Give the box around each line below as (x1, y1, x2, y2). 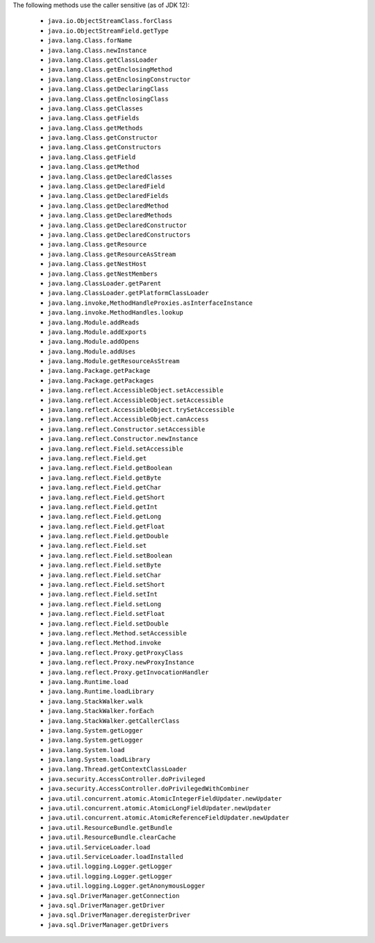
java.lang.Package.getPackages (47, 376, 154, 385)
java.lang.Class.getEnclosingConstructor (47, 75, 191, 83)
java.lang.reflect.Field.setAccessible (47, 444, 183, 453)
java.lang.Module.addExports (47, 328, 147, 336)
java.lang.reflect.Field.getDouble (47, 532, 169, 540)
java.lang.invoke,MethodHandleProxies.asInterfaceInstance (47, 299, 253, 307)
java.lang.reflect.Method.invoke (47, 639, 162, 647)
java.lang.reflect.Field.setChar (47, 571, 162, 579)
